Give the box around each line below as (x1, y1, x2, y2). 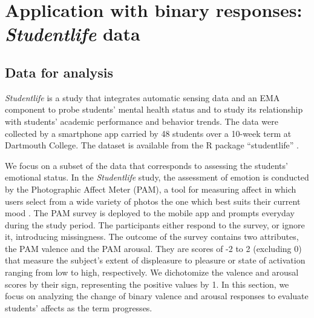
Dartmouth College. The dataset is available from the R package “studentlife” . (5, 139, 299, 151)
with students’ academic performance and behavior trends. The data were (5, 114, 278, 127)
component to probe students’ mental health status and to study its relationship (5, 103, 303, 116)
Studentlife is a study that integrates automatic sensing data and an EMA (5, 91, 280, 104)
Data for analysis (5, 62, 113, 81)
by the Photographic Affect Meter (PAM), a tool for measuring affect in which (5, 182, 296, 195)
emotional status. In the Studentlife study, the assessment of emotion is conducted (5, 171, 309, 184)
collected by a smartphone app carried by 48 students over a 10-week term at (5, 127, 292, 139)
